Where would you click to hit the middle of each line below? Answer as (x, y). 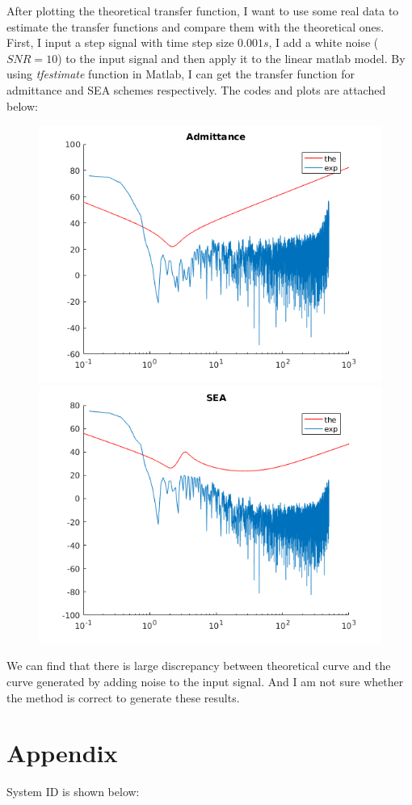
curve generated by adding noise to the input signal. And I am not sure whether (205, 681)
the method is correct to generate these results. (123, 697)
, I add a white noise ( (324, 42)
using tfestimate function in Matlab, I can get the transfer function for (181, 74)
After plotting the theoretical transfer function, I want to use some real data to (203, 11)
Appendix (62, 753)
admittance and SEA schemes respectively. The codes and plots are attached (196, 89)
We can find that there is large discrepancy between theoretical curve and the (199, 666)
